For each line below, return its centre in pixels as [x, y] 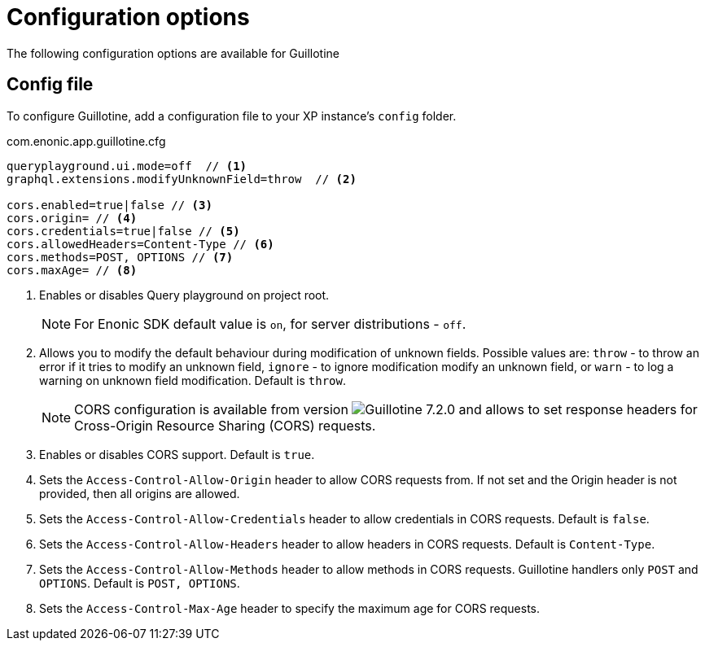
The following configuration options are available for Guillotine [173, 53]
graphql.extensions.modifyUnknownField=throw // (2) [182, 179]
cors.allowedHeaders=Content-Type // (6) [140, 244]
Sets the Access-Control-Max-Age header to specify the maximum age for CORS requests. [290, 608]
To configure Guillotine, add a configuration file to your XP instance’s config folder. [232, 116]
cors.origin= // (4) [72, 218]
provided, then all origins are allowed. [140, 493]
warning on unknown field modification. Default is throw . [193, 380]
